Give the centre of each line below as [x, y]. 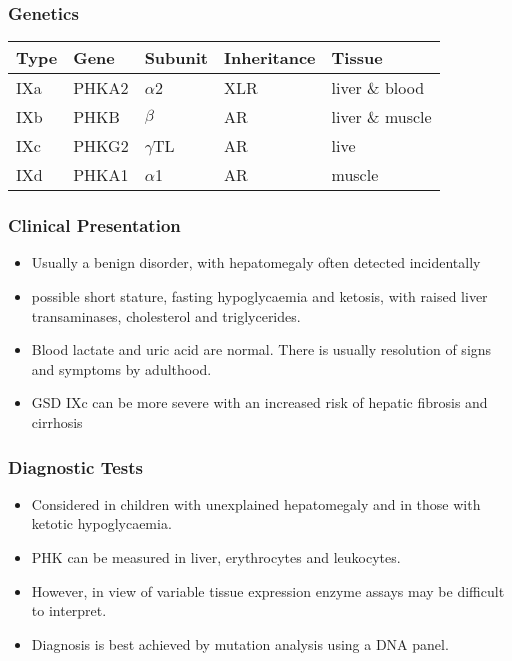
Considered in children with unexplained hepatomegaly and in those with [256, 503]
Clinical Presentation [94, 225]
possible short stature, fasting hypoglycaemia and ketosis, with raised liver [259, 296]
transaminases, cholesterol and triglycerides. [166, 315]
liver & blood [378, 88]
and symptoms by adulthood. [121, 368]
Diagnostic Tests [75, 466]
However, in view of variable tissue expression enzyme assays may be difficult [268, 590]
